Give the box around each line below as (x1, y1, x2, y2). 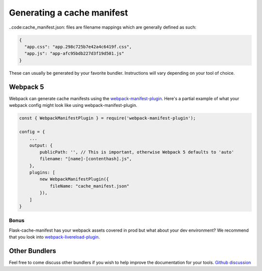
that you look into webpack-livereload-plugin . (9, 234, 100, 240)
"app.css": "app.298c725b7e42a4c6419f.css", (24, 44, 132, 50)
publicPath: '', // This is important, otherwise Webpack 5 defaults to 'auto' (39, 149, 234, 155)
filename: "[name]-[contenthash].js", (39, 156, 132, 162)
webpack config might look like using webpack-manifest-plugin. (9, 102, 138, 108)
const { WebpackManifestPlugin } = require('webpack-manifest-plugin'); (19, 115, 196, 121)
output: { (29, 142, 53, 148)
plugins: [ (29, 170, 55, 175)
